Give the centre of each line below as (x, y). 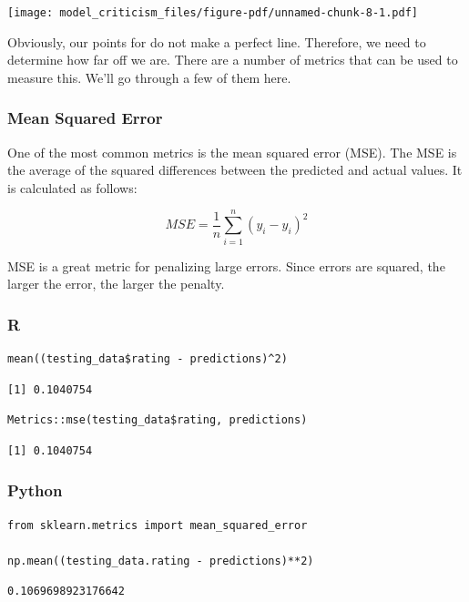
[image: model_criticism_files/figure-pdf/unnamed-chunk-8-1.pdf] (213, 13)
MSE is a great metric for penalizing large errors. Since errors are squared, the (226, 265)
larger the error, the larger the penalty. (116, 284)
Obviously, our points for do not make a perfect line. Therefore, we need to (217, 41)
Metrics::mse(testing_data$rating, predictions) (158, 420)
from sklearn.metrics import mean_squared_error (158, 525)
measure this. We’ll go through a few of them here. (149, 77)
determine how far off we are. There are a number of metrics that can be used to (233, 60)
